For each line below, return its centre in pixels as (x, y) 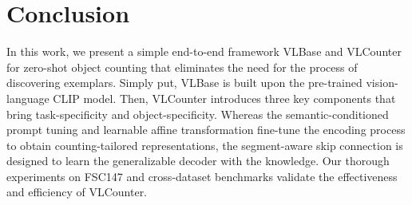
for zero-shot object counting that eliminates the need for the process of (182, 67)
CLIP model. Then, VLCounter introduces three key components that (224, 98)
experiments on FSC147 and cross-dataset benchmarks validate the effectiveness (202, 176)
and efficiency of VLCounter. (77, 192)
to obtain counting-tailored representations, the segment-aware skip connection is (205, 145)
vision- (382, 83)
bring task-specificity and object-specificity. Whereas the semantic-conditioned (198, 114)
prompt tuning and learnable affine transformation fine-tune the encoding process (206, 130)
